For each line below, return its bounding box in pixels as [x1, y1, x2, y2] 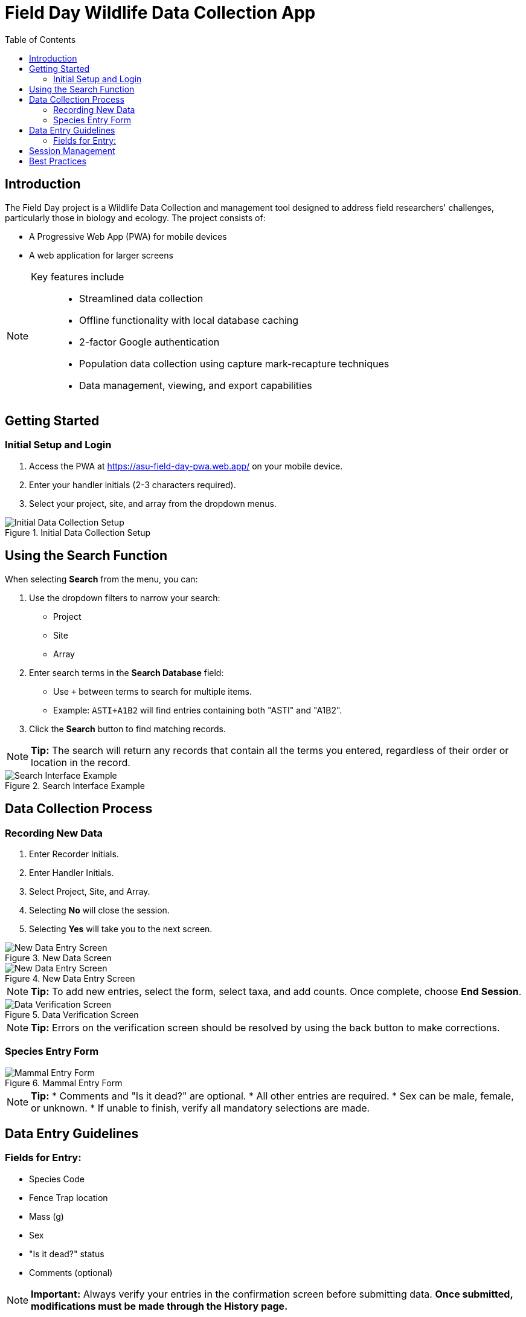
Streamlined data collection [79, 292, 204, 304]
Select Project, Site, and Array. [29, 886, 150, 897]
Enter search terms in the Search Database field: [29, 667, 224, 678]
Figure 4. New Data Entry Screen [5, 973, 135, 984]
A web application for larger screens [29, 250, 173, 260]
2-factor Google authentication [79, 335, 220, 348]
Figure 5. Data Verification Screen [5, 1009, 139, 1020]
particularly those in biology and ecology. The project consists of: [5, 212, 266, 223]
